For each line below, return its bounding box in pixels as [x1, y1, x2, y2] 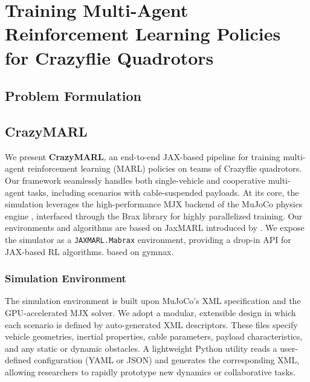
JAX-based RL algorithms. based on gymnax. [5, 245, 174, 257]
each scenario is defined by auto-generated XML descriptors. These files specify [5, 318, 298, 331]
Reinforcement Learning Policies [5, 21, 281, 46]
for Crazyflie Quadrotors [5, 45, 214, 70]
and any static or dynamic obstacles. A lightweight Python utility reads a [5, 342, 277, 354]
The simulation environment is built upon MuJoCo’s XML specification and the [5, 294, 301, 307]
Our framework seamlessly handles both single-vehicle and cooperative [5, 173, 266, 186]
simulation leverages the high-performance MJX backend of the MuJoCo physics [5, 198, 303, 210]
